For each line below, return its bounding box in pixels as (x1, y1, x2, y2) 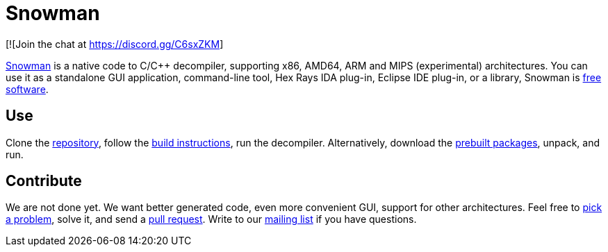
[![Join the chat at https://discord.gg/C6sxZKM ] (6, 37, 224, 50)
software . (6, 83, 49, 95)
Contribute (6, 172, 82, 190)
